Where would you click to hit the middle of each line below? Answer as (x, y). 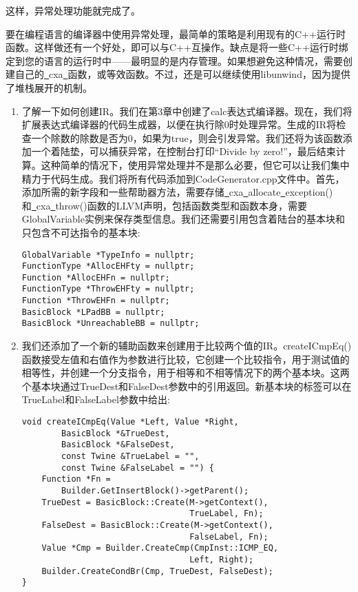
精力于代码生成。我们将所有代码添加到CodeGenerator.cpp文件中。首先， (183, 178)
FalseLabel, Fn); (229, 537)
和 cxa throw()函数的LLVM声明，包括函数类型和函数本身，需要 (165, 205)
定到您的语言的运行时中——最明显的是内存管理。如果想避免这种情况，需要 (174, 60)
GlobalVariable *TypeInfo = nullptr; (108, 255)
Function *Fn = (76, 479)
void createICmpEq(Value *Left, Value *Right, (130, 422)
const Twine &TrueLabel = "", (130, 457)
